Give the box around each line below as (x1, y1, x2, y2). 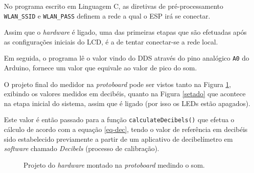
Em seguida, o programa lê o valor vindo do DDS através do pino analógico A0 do (4, 53, 249, 63)
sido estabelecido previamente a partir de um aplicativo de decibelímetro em (4, 133, 233, 144)
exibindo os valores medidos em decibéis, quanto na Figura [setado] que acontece (4, 88, 246, 99)
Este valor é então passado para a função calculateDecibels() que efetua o (4, 114, 234, 125)
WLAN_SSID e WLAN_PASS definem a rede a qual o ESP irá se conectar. (4, 10, 210, 21)
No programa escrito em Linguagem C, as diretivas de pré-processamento (4, 1, 223, 11)
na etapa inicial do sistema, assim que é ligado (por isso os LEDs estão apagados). (4, 98, 251, 108)
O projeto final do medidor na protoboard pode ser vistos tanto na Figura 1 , (4, 79, 231, 89)
